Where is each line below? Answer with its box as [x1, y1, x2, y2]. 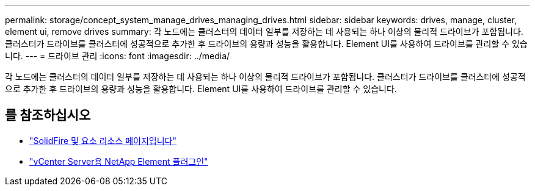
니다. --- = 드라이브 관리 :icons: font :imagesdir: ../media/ [5, 51, 230, 61]
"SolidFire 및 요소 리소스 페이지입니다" [29, 135, 177, 146]
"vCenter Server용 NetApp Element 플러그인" [29, 156, 208, 167]
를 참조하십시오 [5, 107, 91, 123]
